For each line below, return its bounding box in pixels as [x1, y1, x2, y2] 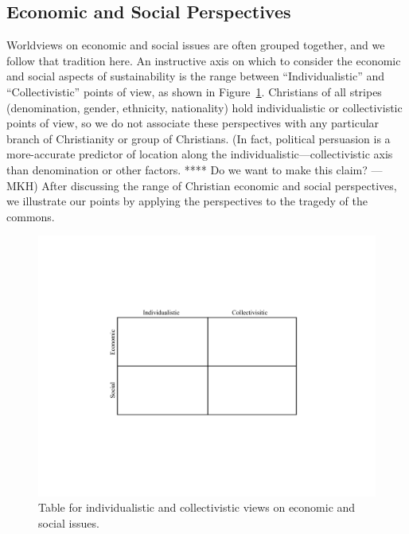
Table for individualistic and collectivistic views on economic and [38, 499, 356, 516]
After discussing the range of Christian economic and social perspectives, [41, 177, 397, 193]
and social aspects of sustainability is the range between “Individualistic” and [6, 68, 385, 84]
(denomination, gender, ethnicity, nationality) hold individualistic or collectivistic [6, 99, 403, 115]
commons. [6, 208, 55, 224]
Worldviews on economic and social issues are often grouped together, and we [6, 37, 385, 53]
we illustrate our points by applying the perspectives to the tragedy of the [6, 193, 368, 209]
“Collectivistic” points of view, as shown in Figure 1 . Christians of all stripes [6, 83, 382, 99]
